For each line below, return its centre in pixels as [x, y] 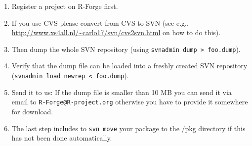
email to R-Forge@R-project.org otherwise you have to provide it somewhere [130, 102]
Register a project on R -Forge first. [65, 6]
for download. [32, 111]
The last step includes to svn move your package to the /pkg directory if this [128, 128]
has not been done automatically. [62, 138]
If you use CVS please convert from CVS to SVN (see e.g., [100, 23]
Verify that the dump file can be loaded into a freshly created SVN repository [129, 66]
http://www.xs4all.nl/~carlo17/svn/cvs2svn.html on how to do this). [116, 32]
